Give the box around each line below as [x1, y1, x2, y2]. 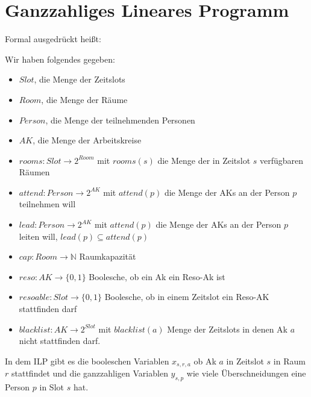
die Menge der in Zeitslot [157, 154, 251, 166]
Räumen [19, 166, 50, 178]
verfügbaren [260, 154, 304, 166]
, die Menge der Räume [41, 93, 128, 105]
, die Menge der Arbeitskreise [33, 134, 142, 146]
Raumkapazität [79, 250, 136, 263]
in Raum [273, 354, 306, 367]
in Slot [39, 381, 64, 393]
